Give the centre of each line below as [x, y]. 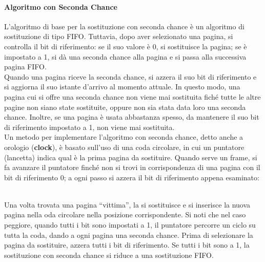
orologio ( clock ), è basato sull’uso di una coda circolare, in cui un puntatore [124, 147]
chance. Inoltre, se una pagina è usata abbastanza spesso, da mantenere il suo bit [132, 117]
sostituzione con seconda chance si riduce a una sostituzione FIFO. [109, 255]
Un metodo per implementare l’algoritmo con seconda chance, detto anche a [124, 137]
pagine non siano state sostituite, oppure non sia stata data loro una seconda [125, 107]
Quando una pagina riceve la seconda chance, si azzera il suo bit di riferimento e [130, 76]
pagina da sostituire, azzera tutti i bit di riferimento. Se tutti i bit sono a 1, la [127, 245]
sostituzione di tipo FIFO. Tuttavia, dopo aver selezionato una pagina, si [119, 36]
